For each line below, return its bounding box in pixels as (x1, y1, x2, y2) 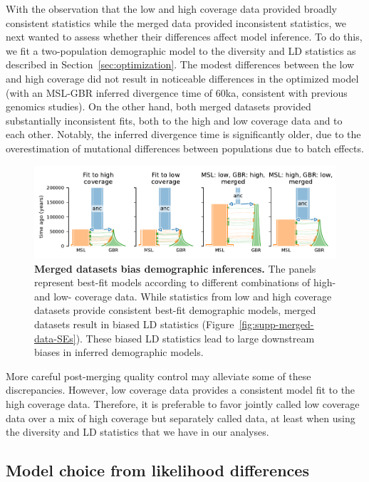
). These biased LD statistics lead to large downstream (76, 330, 315, 345)
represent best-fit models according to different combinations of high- (34, 275, 336, 290)
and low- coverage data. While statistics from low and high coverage (34, 288, 332, 303)
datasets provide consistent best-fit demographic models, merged (34, 303, 316, 318)
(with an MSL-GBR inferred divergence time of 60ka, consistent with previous (6, 85, 348, 100)
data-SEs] (34, 330, 76, 345)
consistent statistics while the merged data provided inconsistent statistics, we (6, 15, 346, 30)
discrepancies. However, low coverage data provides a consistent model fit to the (6, 382, 355, 397)
